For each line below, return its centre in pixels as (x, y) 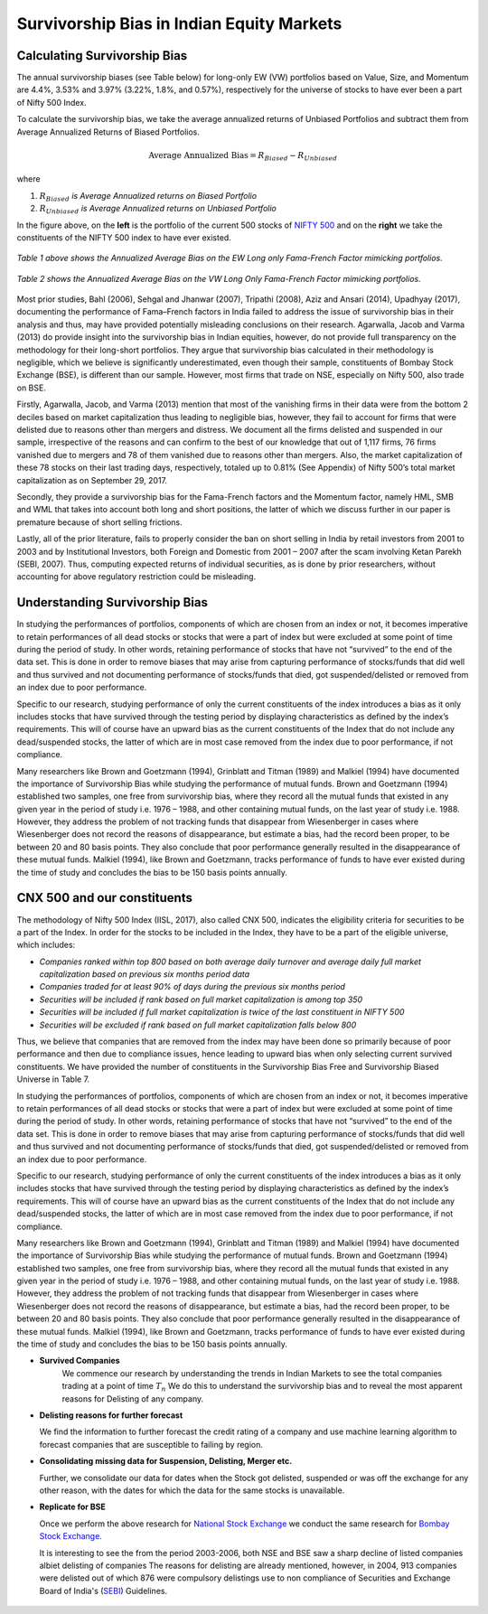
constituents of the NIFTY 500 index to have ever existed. (124, 237)
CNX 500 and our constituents (105, 898)
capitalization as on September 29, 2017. (92, 480)
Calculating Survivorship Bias (102, 56)
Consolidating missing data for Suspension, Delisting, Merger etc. (166, 1461)
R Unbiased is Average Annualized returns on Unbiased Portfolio (158, 210)
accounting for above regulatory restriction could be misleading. (136, 577)
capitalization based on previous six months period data (145, 974)
